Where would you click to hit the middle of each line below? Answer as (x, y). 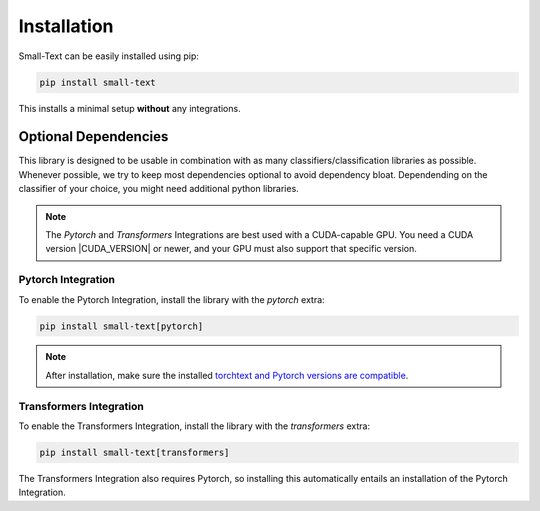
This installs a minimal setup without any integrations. (129, 108)
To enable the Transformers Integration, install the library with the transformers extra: (194, 426)
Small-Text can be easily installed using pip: (109, 56)
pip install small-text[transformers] (134, 452)
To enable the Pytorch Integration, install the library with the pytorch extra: (171, 299)
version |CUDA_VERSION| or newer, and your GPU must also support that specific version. (231, 249)
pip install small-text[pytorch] (121, 326)
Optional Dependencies (93, 136)
